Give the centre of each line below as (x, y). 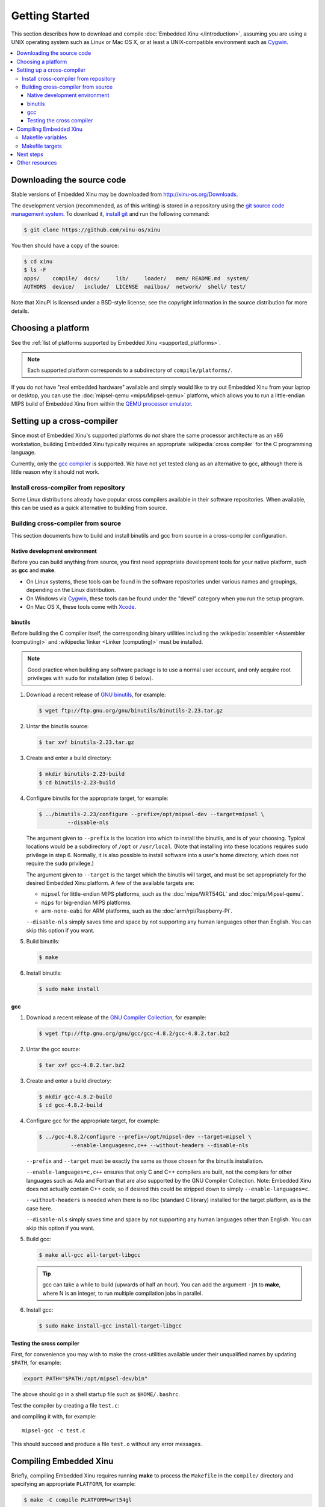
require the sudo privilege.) (60, 864)
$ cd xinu (38, 262)
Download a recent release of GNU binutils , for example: (96, 695)
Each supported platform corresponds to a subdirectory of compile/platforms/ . (130, 370)
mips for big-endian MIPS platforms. (87, 902)
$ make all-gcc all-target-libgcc (90, 1255)
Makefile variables (45, 137)
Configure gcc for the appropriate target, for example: (93, 1121)
